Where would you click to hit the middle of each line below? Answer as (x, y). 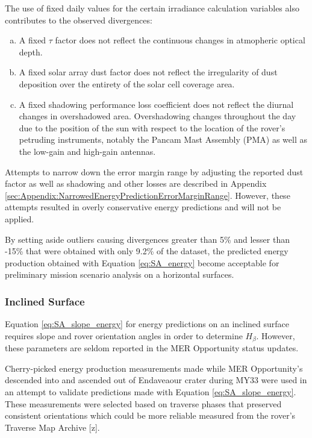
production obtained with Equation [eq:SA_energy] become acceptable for (142, 262)
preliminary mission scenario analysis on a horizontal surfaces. (120, 274)
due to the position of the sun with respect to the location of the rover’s (152, 127)
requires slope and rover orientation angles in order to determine (124, 335)
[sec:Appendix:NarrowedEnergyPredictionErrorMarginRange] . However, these (148, 195)
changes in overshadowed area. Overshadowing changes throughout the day (158, 116)
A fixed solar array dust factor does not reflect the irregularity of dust (148, 72)
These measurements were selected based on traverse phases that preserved (143, 403)
